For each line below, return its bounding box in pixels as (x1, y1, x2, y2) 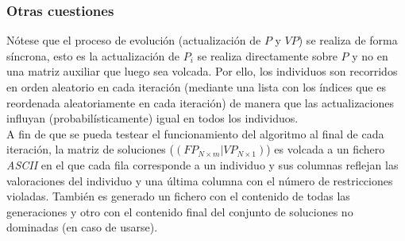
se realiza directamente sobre (197, 47, 337, 64)
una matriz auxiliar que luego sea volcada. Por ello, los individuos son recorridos (6, 63, 398, 80)
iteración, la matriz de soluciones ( (6, 141, 174, 157)
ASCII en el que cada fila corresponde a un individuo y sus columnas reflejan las (6, 156, 399, 173)
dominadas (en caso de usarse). (6, 219, 158, 235)
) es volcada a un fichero (266, 141, 385, 157)
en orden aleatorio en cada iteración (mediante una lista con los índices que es (6, 79, 386, 95)
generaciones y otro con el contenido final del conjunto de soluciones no (6, 203, 353, 220)
